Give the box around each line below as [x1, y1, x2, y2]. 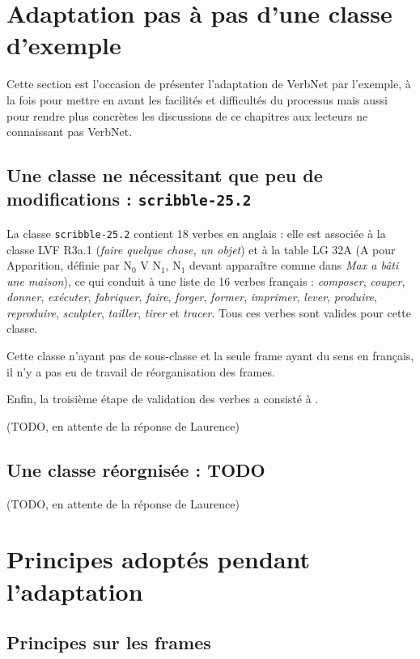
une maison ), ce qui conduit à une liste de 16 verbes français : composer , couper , [6, 272, 405, 289]
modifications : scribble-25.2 [6, 186, 252, 211]
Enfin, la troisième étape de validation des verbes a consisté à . [6, 390, 319, 407]
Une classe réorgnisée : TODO [6, 457, 265, 482]
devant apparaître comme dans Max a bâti [189, 257, 399, 274]
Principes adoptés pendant [6, 542, 311, 576]
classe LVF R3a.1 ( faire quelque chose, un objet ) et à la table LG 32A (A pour [6, 240, 396, 257]
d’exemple [6, 28, 121, 62]
